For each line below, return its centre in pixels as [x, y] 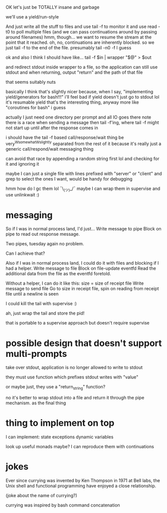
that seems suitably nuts [31, 82]
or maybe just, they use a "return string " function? [56, 387]
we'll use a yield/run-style [32, 17]
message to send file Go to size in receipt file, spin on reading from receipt [82, 289]
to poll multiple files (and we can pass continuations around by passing [84, 32]
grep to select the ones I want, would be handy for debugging [69, 178]
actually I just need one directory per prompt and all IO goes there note [79, 117]
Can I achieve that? [25, 253]
